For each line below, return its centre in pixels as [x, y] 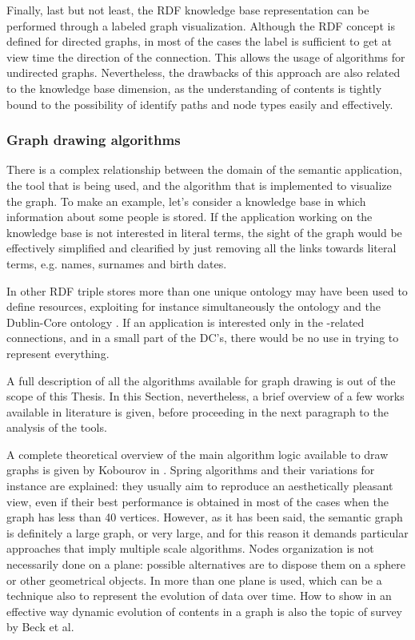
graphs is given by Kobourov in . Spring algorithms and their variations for [191, 470]
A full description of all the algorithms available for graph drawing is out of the [201, 380]
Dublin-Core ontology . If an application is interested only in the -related [186, 322]
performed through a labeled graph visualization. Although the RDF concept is [201, 25]
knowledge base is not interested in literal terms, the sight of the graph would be [204, 232]
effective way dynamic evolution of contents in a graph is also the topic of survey [205, 611]
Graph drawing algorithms [94, 140]
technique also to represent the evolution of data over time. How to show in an [199, 596]
